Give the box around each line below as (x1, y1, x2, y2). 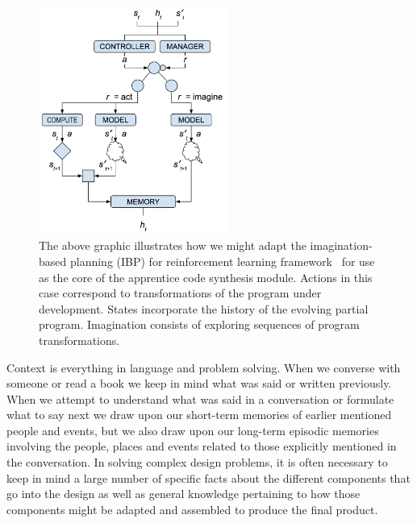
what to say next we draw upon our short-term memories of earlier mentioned (6, 406, 392, 423)
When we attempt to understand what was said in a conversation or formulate (6, 390, 394, 407)
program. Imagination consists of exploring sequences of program (39, 316, 360, 333)
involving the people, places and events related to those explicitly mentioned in (6, 438, 397, 455)
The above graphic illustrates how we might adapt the (39, 237, 306, 254)
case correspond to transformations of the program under (39, 284, 322, 301)
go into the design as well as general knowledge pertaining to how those (6, 485, 361, 502)
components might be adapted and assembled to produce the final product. (6, 500, 378, 517)
